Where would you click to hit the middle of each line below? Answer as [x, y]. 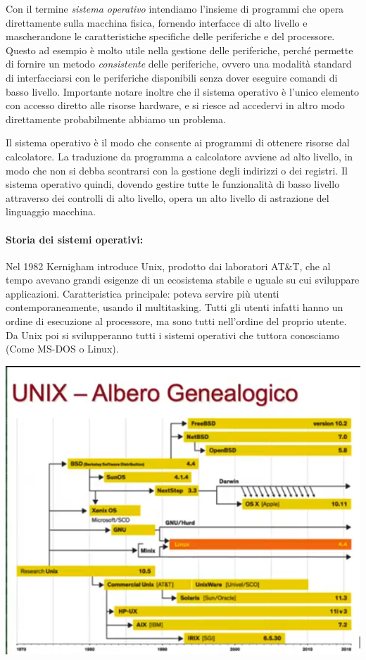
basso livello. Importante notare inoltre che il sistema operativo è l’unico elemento [183, 91]
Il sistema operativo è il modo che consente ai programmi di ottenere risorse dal [178, 142]
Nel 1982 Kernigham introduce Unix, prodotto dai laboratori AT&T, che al [168, 266]
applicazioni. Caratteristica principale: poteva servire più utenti [143, 293]
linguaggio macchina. [51, 211]
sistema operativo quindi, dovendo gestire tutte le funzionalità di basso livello [173, 184]
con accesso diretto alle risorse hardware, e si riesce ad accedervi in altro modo [175, 105]
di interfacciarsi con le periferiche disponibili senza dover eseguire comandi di [172, 77]
